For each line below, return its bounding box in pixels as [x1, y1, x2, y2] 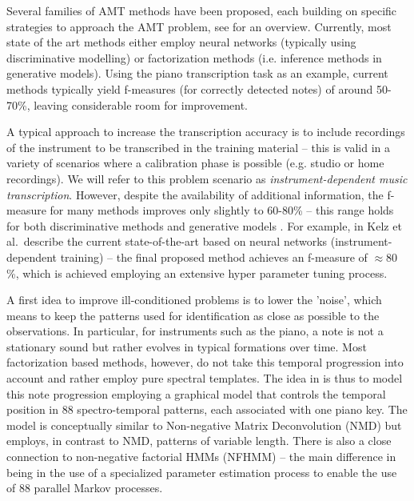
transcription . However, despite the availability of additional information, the [6, 186, 384, 202]
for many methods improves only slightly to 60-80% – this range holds [50, 202, 394, 218]
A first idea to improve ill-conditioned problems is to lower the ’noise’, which [6, 291, 382, 308]
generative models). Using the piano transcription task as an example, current [6, 65, 388, 82]
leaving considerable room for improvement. [34, 96, 249, 113]
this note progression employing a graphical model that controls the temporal [6, 385, 386, 402]
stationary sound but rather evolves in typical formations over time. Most [6, 338, 367, 355]
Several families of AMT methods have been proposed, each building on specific [6, 2, 397, 18]
